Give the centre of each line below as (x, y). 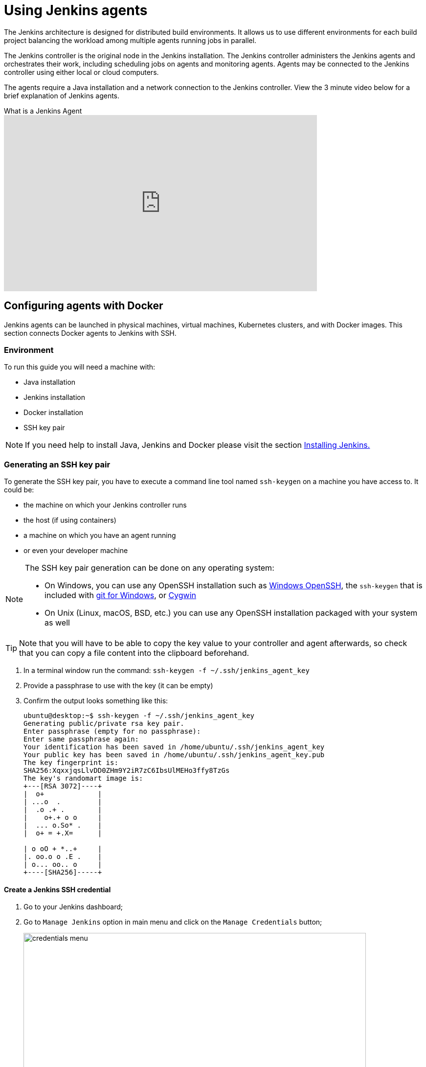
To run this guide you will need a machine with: (80, 367)
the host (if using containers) (70, 520)
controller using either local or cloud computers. (81, 72)
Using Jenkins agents (76, 10)
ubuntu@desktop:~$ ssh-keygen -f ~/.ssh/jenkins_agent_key (139, 716)
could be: (19, 490)
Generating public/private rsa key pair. (104, 724)
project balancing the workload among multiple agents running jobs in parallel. (130, 40)
